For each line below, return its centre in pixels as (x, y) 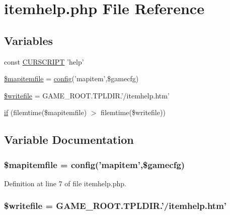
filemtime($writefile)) (133, 112)
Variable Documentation (69, 140)
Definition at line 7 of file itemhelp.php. (65, 183)
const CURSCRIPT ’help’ (44, 61)
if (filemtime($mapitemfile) (46, 112)
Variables (29, 40)
